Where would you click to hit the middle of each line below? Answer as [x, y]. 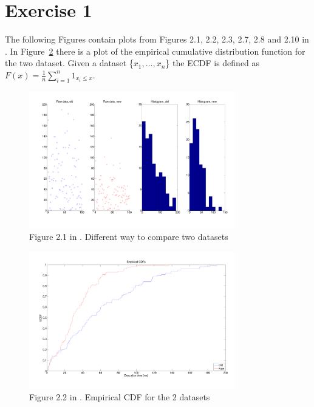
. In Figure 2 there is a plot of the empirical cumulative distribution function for [155, 51]
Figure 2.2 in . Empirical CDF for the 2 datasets [120, 397]
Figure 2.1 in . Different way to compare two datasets [129, 237]
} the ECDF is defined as [213, 63]
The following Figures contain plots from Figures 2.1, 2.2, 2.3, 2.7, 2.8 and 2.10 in [157, 39]
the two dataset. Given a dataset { [69, 63]
